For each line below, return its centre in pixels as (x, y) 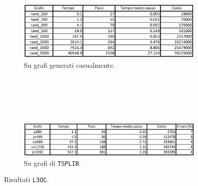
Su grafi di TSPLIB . (52, 163)
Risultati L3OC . (26, 179)
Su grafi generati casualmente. (70, 65)
